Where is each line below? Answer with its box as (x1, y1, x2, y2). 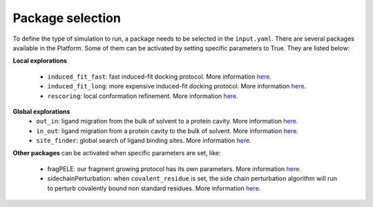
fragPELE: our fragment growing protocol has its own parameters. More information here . (47, 164, 302, 172)
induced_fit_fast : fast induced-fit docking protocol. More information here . (47, 72, 272, 81)
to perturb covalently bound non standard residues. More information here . (47, 184, 261, 193)
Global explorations (12, 107, 70, 115)
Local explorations (12, 57, 68, 65)
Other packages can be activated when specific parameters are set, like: (12, 149, 221, 157)
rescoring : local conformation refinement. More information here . (47, 92, 238, 100)
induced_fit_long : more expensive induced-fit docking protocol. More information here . (47, 82, 307, 90)
